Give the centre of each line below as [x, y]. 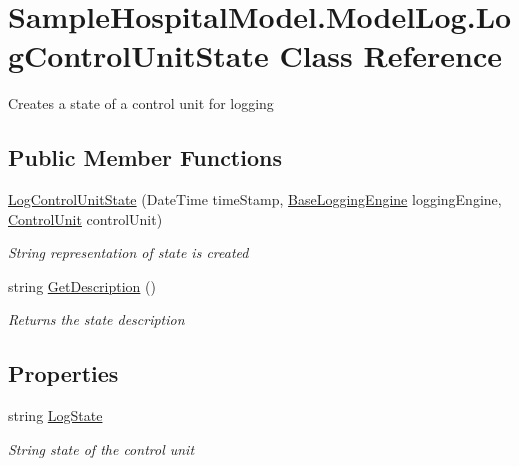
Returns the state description [96, 319]
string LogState [55, 415]
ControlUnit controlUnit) [85, 218]
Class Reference [390, 55]
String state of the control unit [101, 448]
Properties [63, 373]
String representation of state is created [128, 252]
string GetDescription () [82, 285]
